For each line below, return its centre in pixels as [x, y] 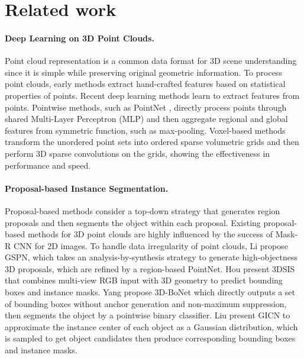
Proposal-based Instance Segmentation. [87, 188]
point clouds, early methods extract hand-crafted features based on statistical [145, 84]
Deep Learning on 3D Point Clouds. [80, 38]
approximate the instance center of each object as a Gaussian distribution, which [151, 326]
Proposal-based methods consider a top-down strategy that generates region [143, 210]
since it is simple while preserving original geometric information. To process [143, 72]
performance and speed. [48, 165]
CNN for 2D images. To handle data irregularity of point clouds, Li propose [151, 245]
